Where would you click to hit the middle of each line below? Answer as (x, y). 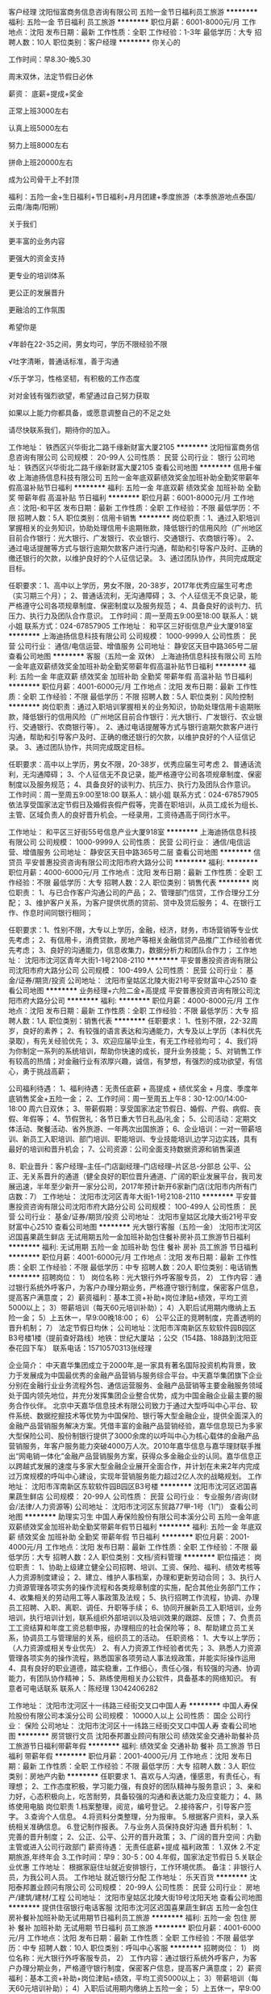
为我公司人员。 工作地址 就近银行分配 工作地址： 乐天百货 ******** (135, 1877)
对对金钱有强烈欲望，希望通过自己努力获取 (79, 395)
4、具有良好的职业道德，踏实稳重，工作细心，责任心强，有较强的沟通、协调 (134, 1668)
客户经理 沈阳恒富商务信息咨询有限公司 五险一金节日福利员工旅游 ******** (133, 12)
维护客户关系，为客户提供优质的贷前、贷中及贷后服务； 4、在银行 (145, 902)
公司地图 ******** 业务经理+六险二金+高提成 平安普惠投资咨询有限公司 (134, 991)
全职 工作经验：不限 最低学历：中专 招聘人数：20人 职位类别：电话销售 (140, 1267)
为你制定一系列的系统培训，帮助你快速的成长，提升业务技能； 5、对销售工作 (135, 1051)
